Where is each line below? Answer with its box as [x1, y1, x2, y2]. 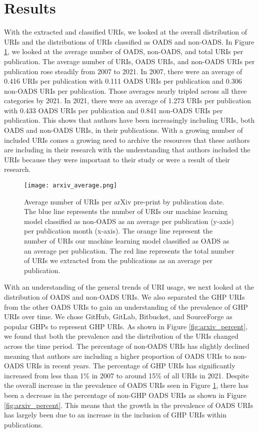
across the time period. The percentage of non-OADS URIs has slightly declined [4, 341, 249, 351]
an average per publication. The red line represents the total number [24, 245, 234, 256]
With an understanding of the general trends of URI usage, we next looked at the [4, 282, 254, 292]
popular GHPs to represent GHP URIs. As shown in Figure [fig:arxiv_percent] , [4, 321, 247, 331]
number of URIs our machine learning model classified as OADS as [24, 236, 229, 246]
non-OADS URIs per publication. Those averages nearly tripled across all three [4, 85, 247, 96]
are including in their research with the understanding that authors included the [4, 144, 250, 155]
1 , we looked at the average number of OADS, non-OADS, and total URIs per [4, 46, 243, 57]
